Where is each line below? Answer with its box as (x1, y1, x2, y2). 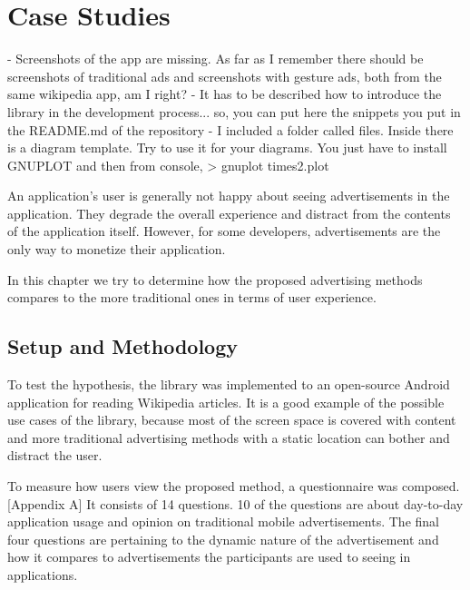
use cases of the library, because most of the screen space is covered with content (7, 410, 456, 429)
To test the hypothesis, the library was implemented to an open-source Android (7, 375, 450, 394)
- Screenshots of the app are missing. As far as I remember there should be (7, 49, 424, 68)
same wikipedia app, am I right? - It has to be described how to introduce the (7, 84, 442, 103)
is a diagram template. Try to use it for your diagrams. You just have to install (7, 138, 447, 157)
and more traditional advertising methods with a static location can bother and (7, 428, 450, 447)
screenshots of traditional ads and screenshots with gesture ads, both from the (7, 66, 442, 85)
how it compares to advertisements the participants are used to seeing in (7, 547, 411, 566)
